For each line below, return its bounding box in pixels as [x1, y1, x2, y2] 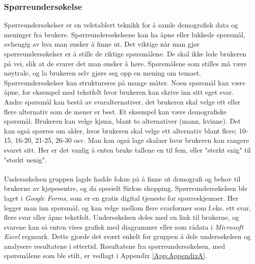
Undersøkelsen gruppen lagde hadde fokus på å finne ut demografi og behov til [4, 173, 241, 184]
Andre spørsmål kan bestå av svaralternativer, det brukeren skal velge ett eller [4, 96, 241, 106]
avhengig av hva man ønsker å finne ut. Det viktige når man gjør [4, 39, 200, 49]
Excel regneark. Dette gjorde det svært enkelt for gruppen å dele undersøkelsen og [4, 231, 251, 241]
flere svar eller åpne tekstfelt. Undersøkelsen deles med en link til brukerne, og [4, 212, 239, 222]
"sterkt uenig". [4, 154, 47, 164]
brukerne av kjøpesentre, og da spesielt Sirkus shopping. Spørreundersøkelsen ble [4, 183, 248, 193]
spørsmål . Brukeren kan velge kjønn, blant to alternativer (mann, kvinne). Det [4, 116, 241, 126]
